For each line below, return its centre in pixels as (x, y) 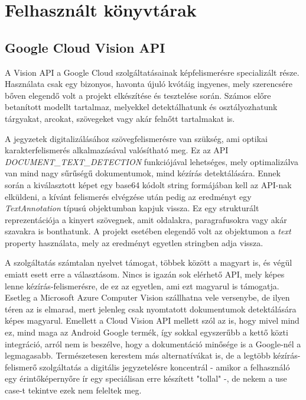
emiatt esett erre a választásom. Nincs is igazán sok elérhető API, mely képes (145, 274)
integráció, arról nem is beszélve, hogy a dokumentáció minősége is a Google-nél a (153, 343)
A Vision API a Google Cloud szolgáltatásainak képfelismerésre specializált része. (152, 72)
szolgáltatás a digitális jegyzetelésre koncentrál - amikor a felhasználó (165, 367)
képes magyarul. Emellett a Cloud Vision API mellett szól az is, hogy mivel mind (152, 320)
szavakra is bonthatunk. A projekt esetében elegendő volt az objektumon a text (148, 231)
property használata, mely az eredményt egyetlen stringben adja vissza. (134, 242)
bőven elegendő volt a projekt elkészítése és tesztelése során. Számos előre (138, 95)
